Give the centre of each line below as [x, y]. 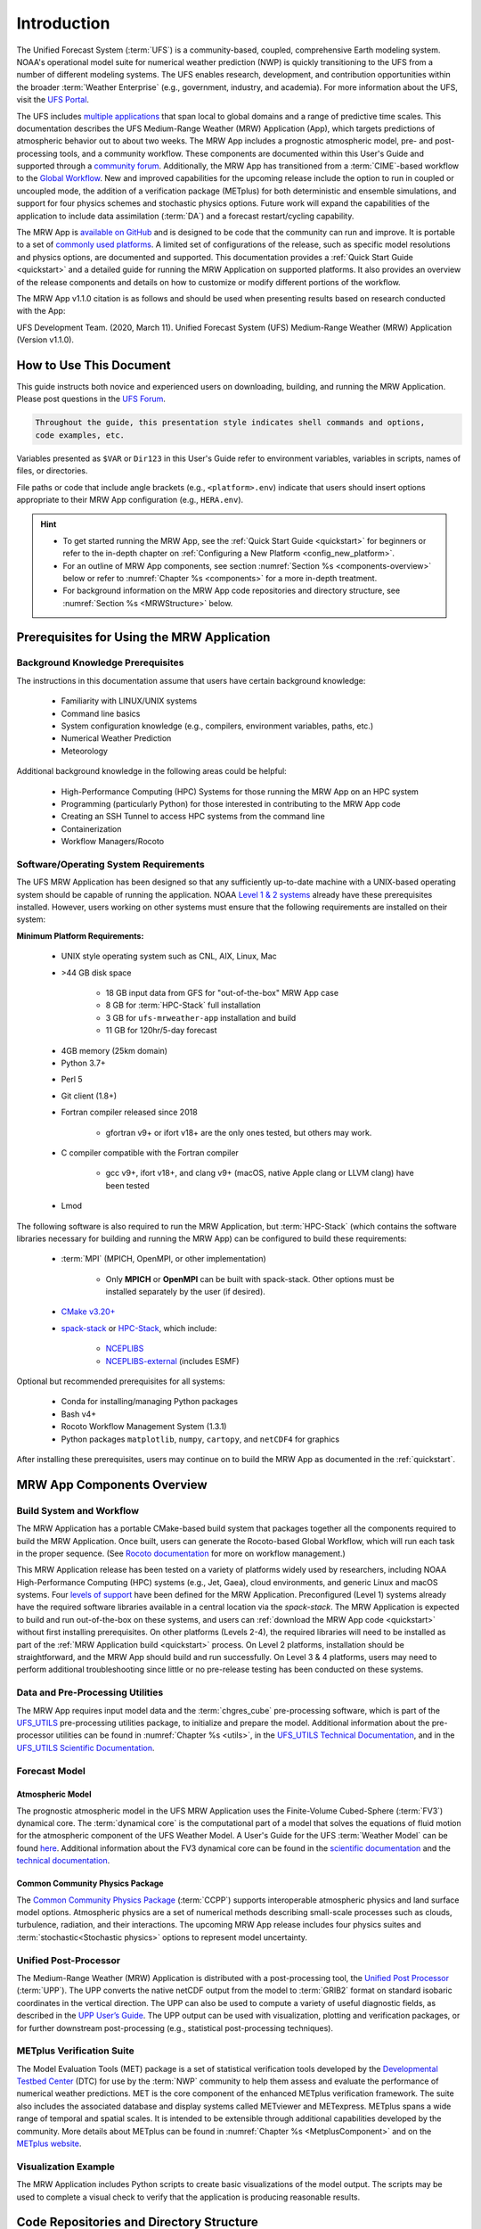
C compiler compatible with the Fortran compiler [150, 1152]
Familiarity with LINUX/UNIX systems [129, 701]
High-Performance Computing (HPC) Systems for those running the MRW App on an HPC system [240, 791]
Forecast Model [51, 1771]
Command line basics [101, 713]
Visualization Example [66, 2167]
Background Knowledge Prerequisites [100, 662]
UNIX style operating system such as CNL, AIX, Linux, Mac [169, 956]
